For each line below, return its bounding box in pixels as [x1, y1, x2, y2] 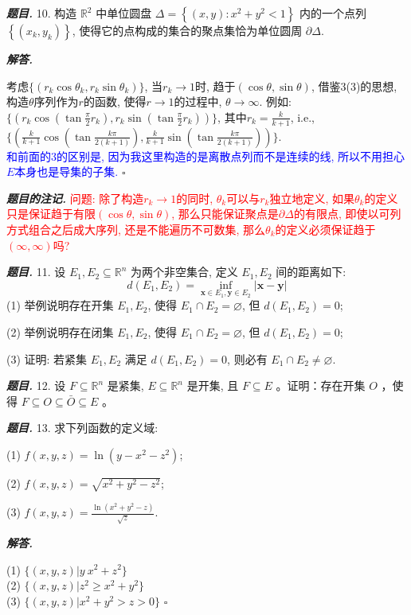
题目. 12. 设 [6, 377, 66, 394]
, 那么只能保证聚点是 [171, 205, 279, 222]
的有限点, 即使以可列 [293, 205, 401, 222]
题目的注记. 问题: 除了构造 [6, 189, 144, 206]
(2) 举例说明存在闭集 [6, 323, 114, 340]
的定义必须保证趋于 [275, 220, 376, 237]
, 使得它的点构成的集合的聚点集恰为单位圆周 [72, 22, 303, 38]
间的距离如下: [276, 263, 346, 280]
